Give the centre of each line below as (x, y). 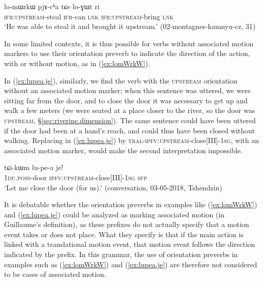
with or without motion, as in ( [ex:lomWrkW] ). (77, 63)
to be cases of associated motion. (55, 274)
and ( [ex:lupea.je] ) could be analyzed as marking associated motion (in (114, 214)
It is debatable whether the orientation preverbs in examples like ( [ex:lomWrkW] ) (131, 204)
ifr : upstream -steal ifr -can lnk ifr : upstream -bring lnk (89, 16)
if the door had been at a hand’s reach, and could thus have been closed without (130, 130)
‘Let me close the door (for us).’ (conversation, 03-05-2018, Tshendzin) (113, 187)
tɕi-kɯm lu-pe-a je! (34, 167)
